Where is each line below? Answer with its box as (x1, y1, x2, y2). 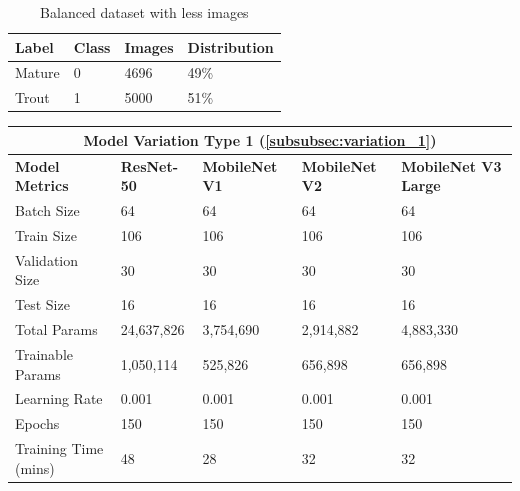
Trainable (15, 343, 74, 364)
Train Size (15, 225, 77, 245)
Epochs (15, 413, 60, 434)
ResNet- (120, 155, 179, 176)
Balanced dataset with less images (40, 2, 249, 22)
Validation (15, 249, 79, 270)
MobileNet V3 (401, 155, 502, 176)
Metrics (15, 175, 69, 196)
